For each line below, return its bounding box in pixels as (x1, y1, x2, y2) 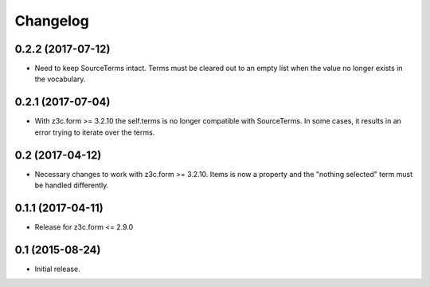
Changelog (14, 12, 89, 29)
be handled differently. (34, 180, 109, 191)
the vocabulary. (34, 74, 86, 84)
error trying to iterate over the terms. (34, 128, 155, 137)
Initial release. (34, 264, 80, 273)
